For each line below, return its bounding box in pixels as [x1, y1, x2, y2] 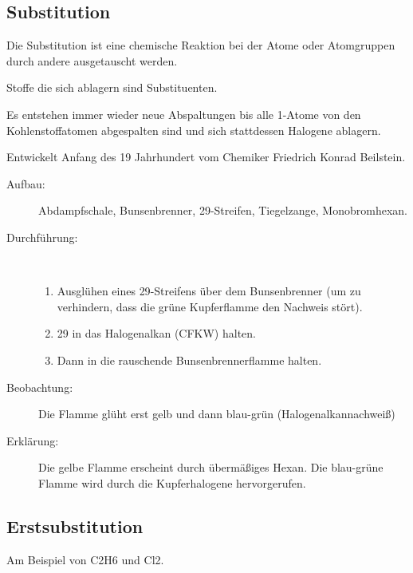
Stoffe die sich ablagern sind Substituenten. [6, 79, 218, 96]
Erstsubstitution [6, 513, 144, 538]
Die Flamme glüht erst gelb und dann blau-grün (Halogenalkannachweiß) [38, 405, 395, 422]
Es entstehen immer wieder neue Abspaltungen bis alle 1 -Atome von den [6, 105, 361, 122]
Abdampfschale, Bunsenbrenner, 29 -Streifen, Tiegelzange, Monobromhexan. [38, 202, 407, 219]
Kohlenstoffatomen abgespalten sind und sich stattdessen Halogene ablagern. [6, 121, 381, 138]
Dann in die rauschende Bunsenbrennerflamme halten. [57, 351, 322, 368]
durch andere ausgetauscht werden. [6, 52, 178, 69]
